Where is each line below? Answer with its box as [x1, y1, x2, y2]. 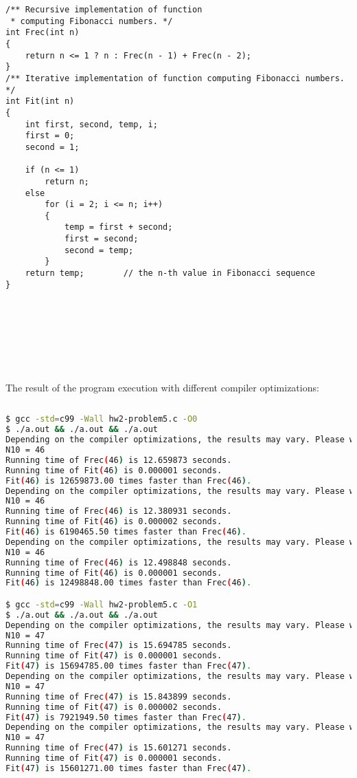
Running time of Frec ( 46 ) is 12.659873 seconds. [5, 455, 232, 465]
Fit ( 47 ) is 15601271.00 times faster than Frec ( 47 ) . [5, 763, 252, 773]
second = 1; [25, 142, 80, 152]
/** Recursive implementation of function [5, 5, 203, 14]
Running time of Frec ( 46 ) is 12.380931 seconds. [5, 506, 232, 517]
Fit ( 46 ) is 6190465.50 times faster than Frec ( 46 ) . [5, 527, 246, 537]
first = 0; [25, 131, 75, 141]
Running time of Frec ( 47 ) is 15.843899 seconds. [5, 691, 232, 702]
